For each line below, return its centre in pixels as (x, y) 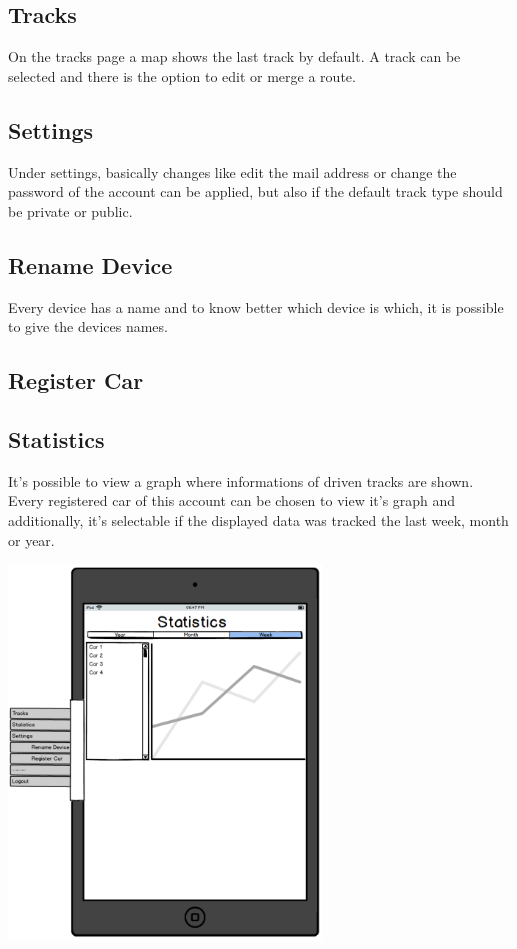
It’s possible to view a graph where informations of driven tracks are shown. (241, 480)
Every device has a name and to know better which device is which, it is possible (256, 306)
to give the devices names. (88, 326)
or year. (31, 539)
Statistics (56, 438)
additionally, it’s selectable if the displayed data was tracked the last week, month (258, 519)
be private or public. (70, 210)
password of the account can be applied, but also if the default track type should (255, 191)
